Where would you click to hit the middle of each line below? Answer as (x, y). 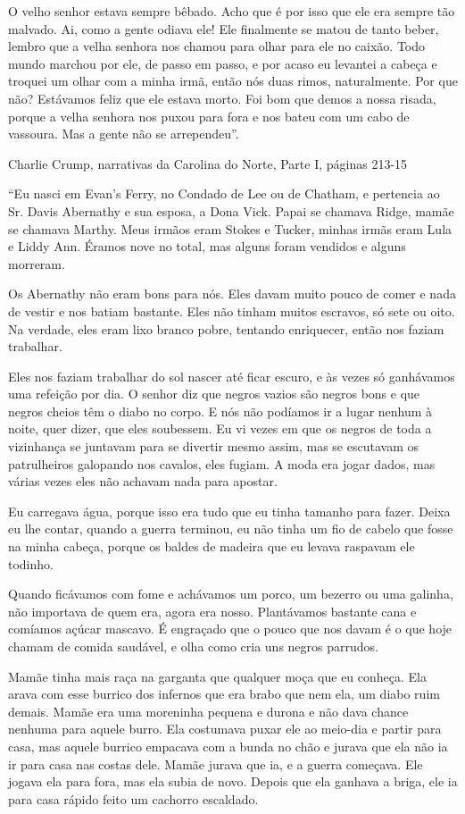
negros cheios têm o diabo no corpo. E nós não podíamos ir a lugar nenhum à (220, 411)
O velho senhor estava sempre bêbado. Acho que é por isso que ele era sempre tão (232, 11)
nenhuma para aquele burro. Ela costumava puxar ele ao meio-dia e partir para (225, 729)
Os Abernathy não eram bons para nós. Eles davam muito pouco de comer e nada (232, 294)
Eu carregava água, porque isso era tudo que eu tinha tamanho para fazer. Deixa (229, 511)
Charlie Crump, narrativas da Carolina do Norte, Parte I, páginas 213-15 (208, 163)
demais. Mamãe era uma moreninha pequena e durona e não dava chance (208, 711)
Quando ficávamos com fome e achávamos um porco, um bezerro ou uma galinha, (231, 594)
